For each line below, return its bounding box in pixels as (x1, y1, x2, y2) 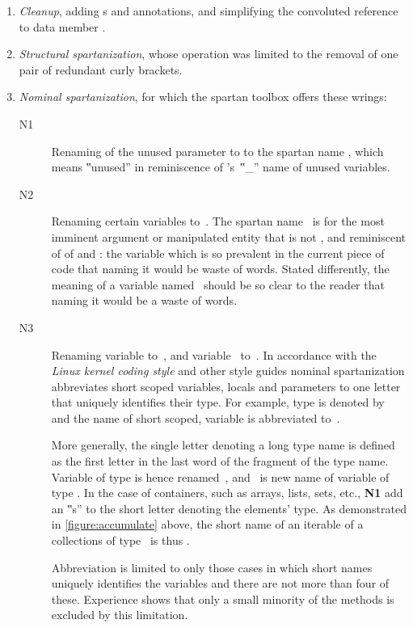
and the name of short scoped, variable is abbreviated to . (51, 409, 340, 426)
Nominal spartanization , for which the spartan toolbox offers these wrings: (19, 88, 387, 105)
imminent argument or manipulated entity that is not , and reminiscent (51, 228, 406, 245)
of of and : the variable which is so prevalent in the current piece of (51, 244, 385, 261)
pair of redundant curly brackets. (19, 61, 183, 78)
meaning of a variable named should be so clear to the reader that (51, 276, 385, 293)
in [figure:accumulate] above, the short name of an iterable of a (51, 516, 364, 533)
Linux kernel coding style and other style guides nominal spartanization (51, 362, 405, 379)
